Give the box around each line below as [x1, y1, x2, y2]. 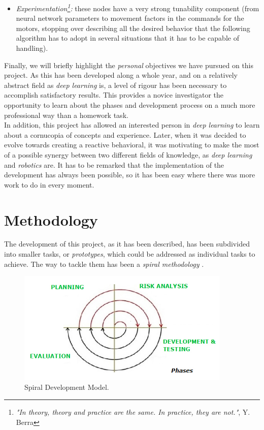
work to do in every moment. [4, 179, 94, 190]
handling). [16, 43, 48, 53]
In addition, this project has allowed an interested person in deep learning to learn [4, 119, 260, 130]
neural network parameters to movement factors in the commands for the [16, 13, 244, 23]
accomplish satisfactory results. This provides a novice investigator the [4, 89, 224, 100]
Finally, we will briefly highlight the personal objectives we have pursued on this [4, 59, 254, 70]
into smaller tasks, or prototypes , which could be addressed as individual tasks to [4, 249, 255, 259]
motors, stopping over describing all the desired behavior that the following [16, 22, 250, 33]
